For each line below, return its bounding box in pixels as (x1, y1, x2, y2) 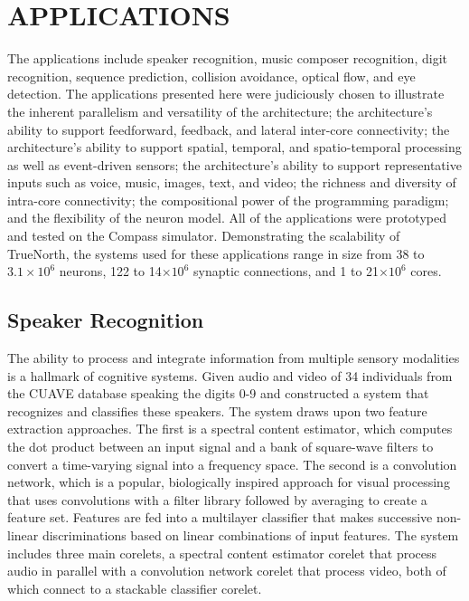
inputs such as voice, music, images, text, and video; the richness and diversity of (7, 173, 456, 192)
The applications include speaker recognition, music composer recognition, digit (7, 49, 447, 68)
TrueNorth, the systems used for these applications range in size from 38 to (7, 243, 425, 262)
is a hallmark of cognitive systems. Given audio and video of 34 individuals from (7, 366, 453, 385)
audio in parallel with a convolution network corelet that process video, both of (7, 561, 446, 580)
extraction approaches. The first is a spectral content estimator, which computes (7, 419, 453, 438)
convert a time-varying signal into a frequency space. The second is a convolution (7, 454, 457, 473)
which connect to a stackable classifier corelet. (7, 578, 262, 597)
